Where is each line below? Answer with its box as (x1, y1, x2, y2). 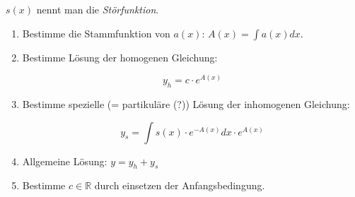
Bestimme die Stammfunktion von (22, 25, 170, 40)
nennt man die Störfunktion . (36, 2, 159, 16)
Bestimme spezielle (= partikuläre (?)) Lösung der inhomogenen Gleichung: (22, 97, 350, 111)
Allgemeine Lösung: (22, 153, 107, 168)
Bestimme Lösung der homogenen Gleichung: (22, 49, 218, 64)
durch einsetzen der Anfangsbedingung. (94, 178, 265, 193)
